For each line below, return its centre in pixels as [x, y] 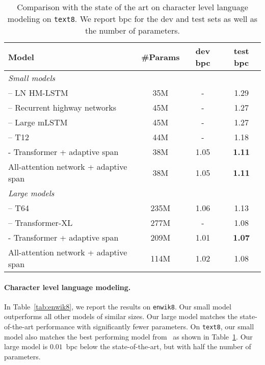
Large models [31, 193]
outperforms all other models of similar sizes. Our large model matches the [121, 316]
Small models [32, 78]
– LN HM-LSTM [38, 93]
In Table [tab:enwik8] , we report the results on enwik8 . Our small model [118, 306]
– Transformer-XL [41, 223]
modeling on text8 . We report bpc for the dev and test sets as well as [132, 19]
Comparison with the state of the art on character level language [132, 7]
